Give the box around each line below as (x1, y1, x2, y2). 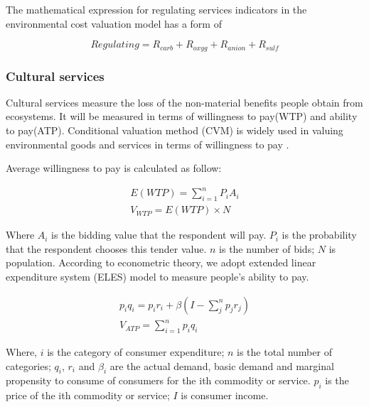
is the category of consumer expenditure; (47, 344, 225, 359)
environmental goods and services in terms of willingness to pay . (6, 136, 289, 151)
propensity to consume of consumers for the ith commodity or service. (6, 373, 311, 388)
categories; (6, 358, 51, 373)
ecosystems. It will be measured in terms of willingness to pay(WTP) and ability (6, 109, 358, 124)
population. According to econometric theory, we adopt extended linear (6, 255, 316, 270)
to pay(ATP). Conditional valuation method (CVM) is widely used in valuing (6, 123, 343, 138)
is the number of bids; (219, 241, 315, 256)
